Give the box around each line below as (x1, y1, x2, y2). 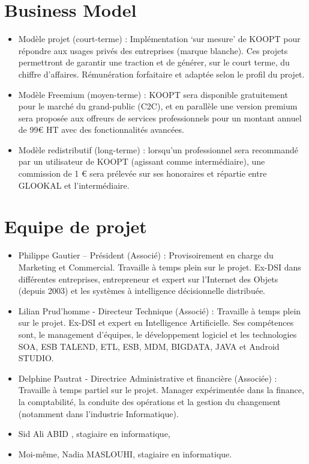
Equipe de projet (4, 214, 147, 239)
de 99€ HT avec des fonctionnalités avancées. (18, 123, 184, 136)
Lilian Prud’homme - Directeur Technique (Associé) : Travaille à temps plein (18, 304, 301, 317)
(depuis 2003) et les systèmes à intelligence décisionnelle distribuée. (18, 284, 265, 297)
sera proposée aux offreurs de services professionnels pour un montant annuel (18, 111, 302, 124)
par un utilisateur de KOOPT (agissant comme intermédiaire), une (18, 155, 265, 168)
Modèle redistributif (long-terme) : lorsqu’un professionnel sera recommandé (18, 143, 298, 156)
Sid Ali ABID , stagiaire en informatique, (18, 427, 170, 440)
